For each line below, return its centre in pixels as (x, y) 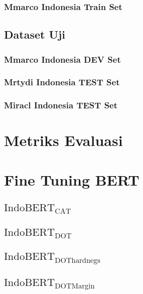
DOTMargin (75, 286)
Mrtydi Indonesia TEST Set (62, 82)
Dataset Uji (35, 34)
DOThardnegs (78, 260)
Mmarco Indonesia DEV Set (62, 59)
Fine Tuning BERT (72, 179)
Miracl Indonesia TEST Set (61, 105)
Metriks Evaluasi (63, 140)
